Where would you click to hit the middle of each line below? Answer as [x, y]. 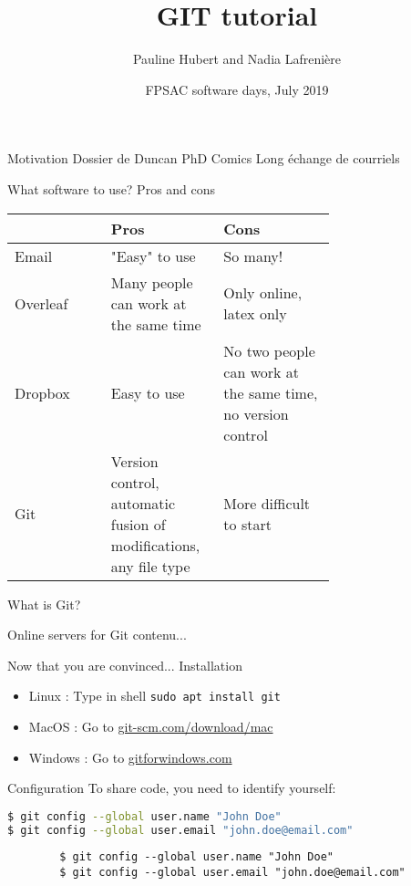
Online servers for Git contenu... [97, 635]
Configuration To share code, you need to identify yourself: [172, 788]
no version [256, 413]
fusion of [138, 524]
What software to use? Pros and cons [112, 188]
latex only [255, 313]
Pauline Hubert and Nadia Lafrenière [237, 59]
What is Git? [44, 604]
